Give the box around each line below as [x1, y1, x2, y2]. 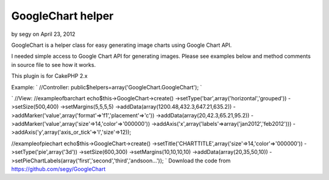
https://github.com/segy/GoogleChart [11, 165, 106, 173]
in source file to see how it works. [11, 61, 96, 68]
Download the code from [168, 157, 231, 164]
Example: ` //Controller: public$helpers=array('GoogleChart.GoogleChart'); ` [11, 83, 202, 91]
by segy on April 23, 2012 [11, 30, 76, 38]
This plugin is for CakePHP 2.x [11, 72, 88, 80]
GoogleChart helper [11, 9, 114, 22]
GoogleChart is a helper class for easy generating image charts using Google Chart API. [11, 41, 232, 49]
